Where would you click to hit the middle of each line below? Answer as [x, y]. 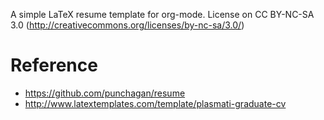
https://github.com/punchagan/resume [105, 93]
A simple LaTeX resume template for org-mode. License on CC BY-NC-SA [162, 14]
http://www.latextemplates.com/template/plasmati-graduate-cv [155, 103]
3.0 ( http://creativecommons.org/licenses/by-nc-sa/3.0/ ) [127, 25]
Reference [54, 65]
